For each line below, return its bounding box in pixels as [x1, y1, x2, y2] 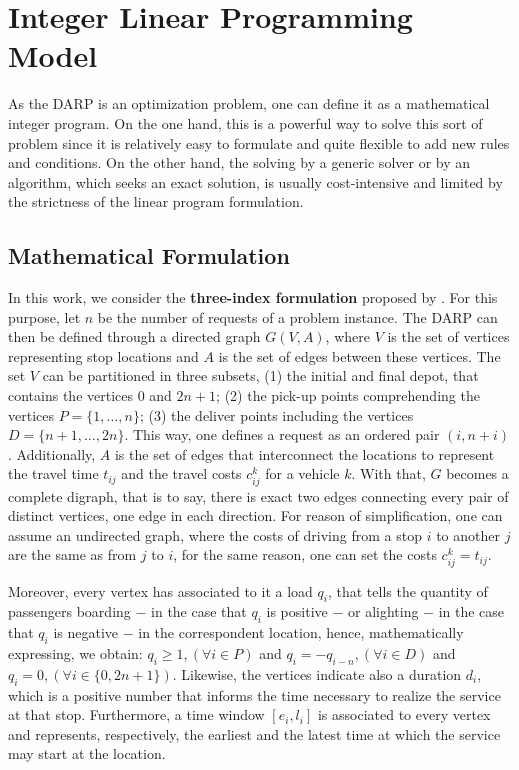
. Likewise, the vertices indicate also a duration [172, 663, 462, 684]
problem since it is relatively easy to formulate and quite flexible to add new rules [8, 132, 510, 153]
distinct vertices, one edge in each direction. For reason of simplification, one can [8, 505, 503, 526]
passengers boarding [8, 601, 131, 622]
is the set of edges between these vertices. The [218, 345, 501, 366]
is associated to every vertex [317, 704, 491, 725]
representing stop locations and [8, 345, 199, 366]
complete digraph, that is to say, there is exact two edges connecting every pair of [8, 485, 509, 506]
